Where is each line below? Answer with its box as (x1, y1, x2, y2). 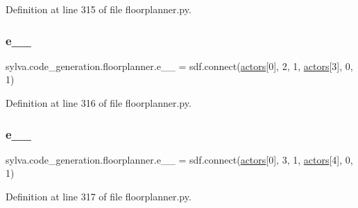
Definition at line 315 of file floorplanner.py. (6, 2, 191, 16)
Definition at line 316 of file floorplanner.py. (6, 96, 191, 110)
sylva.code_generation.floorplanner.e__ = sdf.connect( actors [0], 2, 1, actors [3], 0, (6, 58, 353, 73)
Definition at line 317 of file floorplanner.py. (6, 189, 191, 203)
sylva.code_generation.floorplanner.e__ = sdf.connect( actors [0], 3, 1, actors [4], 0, (6, 152, 353, 166)
